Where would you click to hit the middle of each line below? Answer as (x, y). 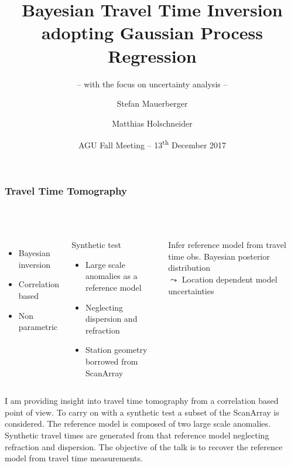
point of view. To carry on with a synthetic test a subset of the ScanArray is (142, 412)
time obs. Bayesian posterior (219, 256)
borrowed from (112, 361)
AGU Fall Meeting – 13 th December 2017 (152, 144)
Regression (152, 55)
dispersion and (111, 319)
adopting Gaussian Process (152, 33)
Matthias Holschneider (152, 123)
